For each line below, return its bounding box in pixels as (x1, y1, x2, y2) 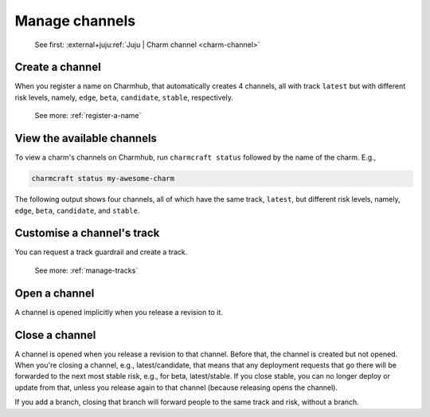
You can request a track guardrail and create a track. (14, 247, 188, 257)
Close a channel (14, 328, 96, 342)
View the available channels (14, 132, 157, 145)
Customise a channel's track (14, 226, 160, 240)
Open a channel (14, 286, 95, 300)
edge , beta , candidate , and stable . (14, 206, 140, 215)
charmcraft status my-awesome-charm (31, 174, 175, 183)
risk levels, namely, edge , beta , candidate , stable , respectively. (14, 92, 234, 102)
